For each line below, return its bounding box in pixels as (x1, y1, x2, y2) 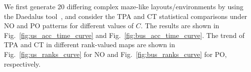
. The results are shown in (141, 20, 220, 31)
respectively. (4, 58, 41, 69)
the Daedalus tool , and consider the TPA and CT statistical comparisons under (4, 11, 248, 21)
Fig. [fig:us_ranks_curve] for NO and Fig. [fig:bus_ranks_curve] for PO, (4, 49, 227, 59)
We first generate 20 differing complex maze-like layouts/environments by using (4, 1, 244, 11)
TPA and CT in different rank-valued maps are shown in (4, 39, 175, 50)
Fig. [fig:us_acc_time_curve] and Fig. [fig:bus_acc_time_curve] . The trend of (4, 30, 245, 40)
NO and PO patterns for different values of (4, 20, 134, 31)
